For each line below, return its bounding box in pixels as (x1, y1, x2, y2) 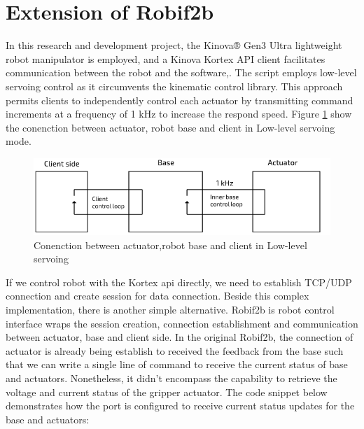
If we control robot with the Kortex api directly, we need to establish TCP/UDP (6, 274, 352, 289)
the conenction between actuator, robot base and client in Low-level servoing (6, 120, 335, 134)
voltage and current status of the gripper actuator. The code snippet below (6, 384, 328, 399)
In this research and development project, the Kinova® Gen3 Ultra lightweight (6, 38, 342, 52)
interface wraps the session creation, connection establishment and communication (6, 316, 358, 330)
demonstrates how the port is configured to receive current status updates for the (6, 398, 355, 413)
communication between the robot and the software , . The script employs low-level (6, 65, 357, 80)
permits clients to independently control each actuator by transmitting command (6, 92, 353, 107)
